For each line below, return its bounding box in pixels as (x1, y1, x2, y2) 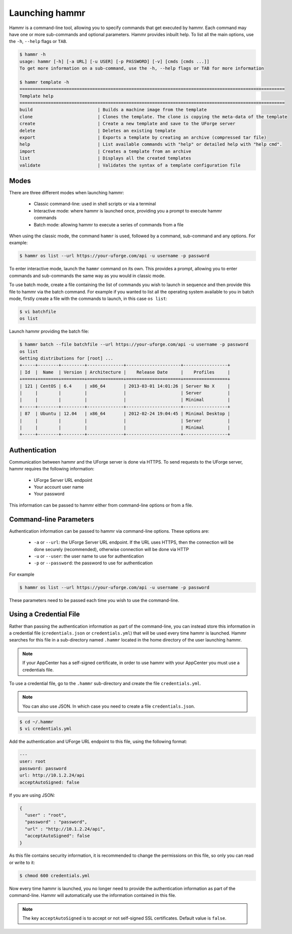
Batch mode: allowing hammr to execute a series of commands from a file (34, 221, 184, 227)
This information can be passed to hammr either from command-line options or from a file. (9, 502, 193, 508)
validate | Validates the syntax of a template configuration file (19, 162, 241, 168)
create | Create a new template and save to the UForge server (19, 121, 236, 127)
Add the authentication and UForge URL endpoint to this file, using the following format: (9, 739, 187, 745)
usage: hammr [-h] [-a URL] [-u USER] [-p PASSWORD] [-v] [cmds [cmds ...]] (19, 58, 210, 64)
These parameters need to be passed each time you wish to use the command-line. (9, 597, 180, 603)
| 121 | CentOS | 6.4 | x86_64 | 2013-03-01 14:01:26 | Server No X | (19, 383, 230, 389)
